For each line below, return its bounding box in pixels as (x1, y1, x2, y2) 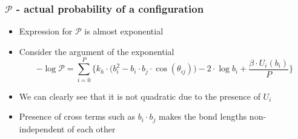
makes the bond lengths (158, 110, 247, 123)
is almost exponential (84, 25, 164, 37)
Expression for (19, 25, 73, 37)
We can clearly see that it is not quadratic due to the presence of (19, 89, 260, 102)
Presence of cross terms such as (19, 110, 136, 123)
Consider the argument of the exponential (19, 45, 174, 57)
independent (19, 122, 65, 135)
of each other (67, 122, 116, 135)
